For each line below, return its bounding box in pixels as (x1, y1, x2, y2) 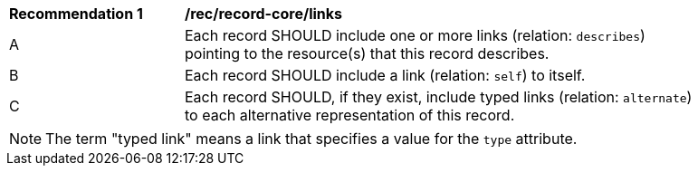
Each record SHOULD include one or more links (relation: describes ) (185, 26, 645, 44)
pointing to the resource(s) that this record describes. (185, 44, 550, 62)
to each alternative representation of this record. (185, 106, 515, 124)
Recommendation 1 (9, 5, 143, 23)
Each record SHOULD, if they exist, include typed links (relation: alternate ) (185, 88, 693, 106)
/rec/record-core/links (185, 5, 343, 23)
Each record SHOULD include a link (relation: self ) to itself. (185, 66, 586, 84)
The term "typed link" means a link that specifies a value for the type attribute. (45, 130, 578, 148)
